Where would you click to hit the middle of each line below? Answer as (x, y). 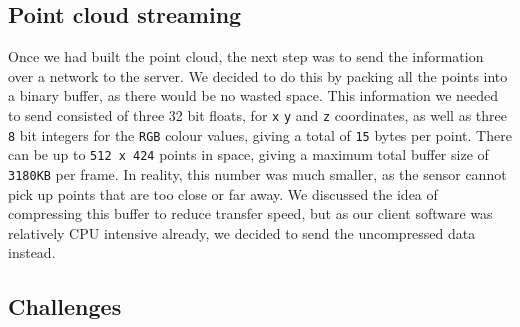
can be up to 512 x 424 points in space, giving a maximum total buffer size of (248, 154)
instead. (32, 252)
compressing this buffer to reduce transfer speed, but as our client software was (250, 213)
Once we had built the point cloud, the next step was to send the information (246, 56)
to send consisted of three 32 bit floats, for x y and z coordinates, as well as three (257, 114)
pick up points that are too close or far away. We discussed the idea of (223, 193)
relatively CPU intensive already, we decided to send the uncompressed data (242, 232)
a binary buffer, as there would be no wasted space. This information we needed (253, 95)
